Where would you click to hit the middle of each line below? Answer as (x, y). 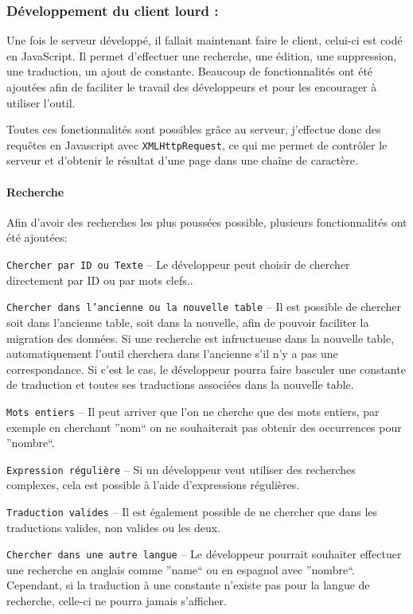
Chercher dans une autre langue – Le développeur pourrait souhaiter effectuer (204, 554)
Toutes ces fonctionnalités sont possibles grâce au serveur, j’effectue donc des (194, 129)
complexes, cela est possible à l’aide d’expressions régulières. (153, 485)
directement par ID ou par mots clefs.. (100, 280)
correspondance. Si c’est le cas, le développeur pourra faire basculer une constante (206, 369)
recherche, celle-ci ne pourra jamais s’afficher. (117, 601)
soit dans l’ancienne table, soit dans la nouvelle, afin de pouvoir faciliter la (188, 322)
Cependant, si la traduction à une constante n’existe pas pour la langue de (188, 585)
